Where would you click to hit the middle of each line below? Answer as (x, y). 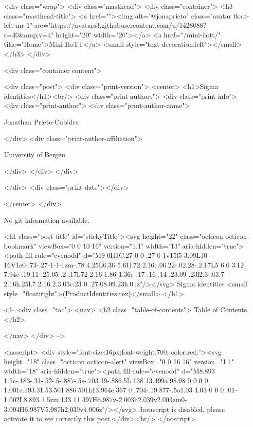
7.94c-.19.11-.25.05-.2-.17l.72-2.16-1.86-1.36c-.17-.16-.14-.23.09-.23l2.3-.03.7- (115, 274)
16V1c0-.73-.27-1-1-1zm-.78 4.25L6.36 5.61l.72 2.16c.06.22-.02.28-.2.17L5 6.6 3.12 (124, 264)
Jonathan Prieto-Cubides (41, 121)
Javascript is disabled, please (182, 409)
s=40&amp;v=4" (29, 34)
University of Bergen (35, 154)
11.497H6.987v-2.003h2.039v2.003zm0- (130, 399)
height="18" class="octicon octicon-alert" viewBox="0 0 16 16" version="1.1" (119, 361)
